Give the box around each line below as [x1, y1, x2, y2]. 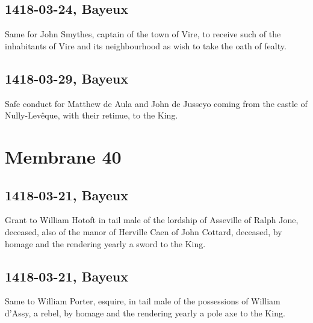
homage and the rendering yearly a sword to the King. [5, 237, 206, 250]
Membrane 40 [5, 144, 122, 168]
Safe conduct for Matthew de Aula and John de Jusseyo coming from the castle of [5, 97, 308, 109]
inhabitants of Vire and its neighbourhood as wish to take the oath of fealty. [5, 39, 287, 52]
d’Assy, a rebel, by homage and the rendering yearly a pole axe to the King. [5, 306, 285, 319]
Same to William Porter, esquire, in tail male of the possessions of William [5, 295, 280, 307]
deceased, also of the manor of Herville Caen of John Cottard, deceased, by [5, 225, 282, 238]
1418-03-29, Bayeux [5, 69, 128, 87]
